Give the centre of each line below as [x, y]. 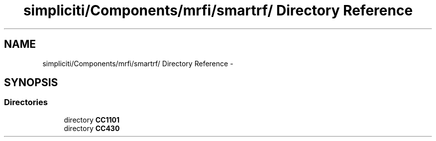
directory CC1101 [92, 120]
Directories [26, 102]
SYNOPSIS [31, 83]
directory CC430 [92, 128]
